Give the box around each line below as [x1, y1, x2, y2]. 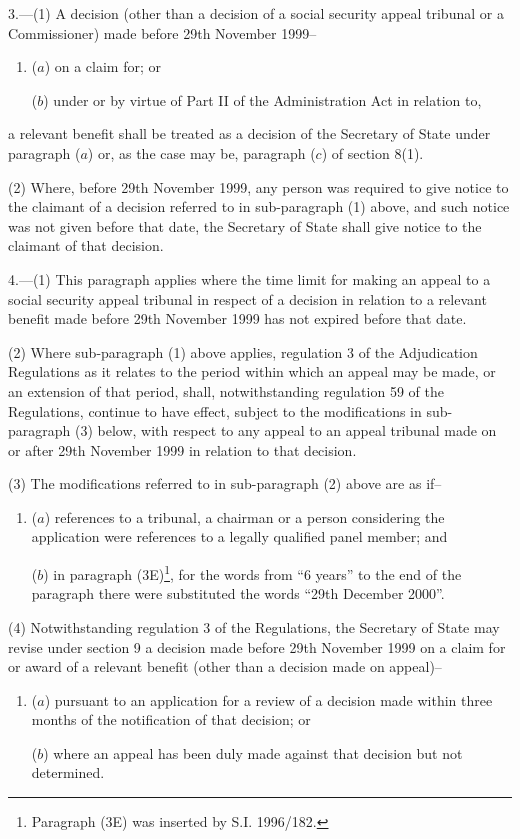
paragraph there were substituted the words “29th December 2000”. [31, 583, 445, 604]
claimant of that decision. [8, 235, 164, 256]
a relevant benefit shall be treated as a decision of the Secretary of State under [8, 123, 491, 144]
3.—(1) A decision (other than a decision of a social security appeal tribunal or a [8, 3, 504, 23]
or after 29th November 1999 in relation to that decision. [8, 439, 357, 460]
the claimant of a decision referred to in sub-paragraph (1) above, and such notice [8, 196, 510, 217]
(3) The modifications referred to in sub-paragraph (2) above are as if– [8, 473, 442, 494]
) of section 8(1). [321, 142, 424, 163]
